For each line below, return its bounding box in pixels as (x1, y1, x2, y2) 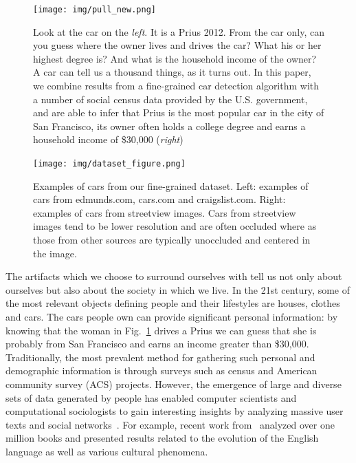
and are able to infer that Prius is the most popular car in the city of (33, 105, 324, 120)
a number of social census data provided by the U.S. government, (33, 91, 308, 106)
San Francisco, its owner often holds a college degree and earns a (33, 118, 306, 133)
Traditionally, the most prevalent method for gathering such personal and (5, 349, 315, 364)
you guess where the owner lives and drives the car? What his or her (33, 38, 322, 52)
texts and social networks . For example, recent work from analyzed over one (5, 417, 335, 431)
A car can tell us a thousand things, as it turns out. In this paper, (33, 65, 311, 79)
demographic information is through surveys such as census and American (5, 363, 318, 378)
